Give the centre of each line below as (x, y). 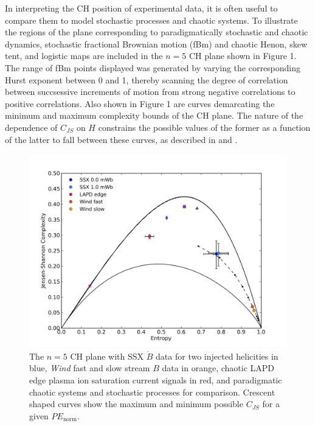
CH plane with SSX (107, 356)
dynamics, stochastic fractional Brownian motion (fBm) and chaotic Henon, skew (156, 44)
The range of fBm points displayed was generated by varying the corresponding (153, 67)
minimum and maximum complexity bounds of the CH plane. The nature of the (154, 115)
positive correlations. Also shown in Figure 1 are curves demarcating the (140, 103)
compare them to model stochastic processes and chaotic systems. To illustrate (151, 20)
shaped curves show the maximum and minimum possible (136, 404)
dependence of (31, 127)
